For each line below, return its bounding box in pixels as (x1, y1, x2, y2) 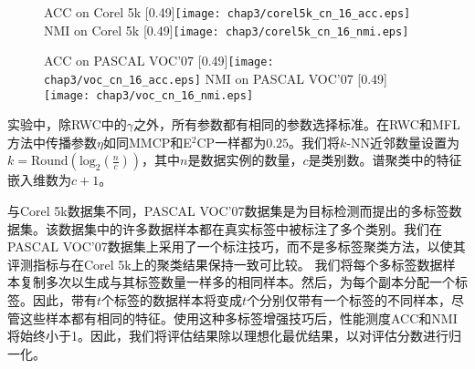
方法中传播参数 (7, 132, 97, 151)
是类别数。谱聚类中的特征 (308, 150, 462, 169)
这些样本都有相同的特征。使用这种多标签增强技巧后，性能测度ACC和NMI (19, 308, 458, 327)
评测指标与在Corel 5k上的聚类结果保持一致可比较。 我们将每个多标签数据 (7, 254, 443, 273)
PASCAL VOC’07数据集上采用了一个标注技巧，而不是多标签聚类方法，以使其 (7, 237, 466, 256)
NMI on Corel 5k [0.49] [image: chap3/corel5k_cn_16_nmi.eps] (44, 20, 409, 39)
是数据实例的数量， (187, 150, 303, 169)
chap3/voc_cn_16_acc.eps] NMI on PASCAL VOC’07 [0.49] (44, 68, 388, 87)
